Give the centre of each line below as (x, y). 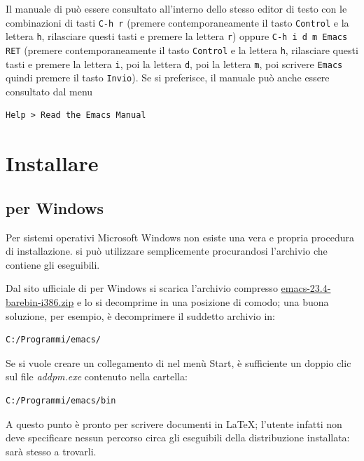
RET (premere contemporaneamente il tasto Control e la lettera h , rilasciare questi (182, 49)
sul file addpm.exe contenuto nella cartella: (97, 376)
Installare (52, 163)
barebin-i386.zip (40, 302)
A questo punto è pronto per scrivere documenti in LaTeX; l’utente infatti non (174, 423)
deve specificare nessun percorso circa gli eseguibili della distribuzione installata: (178, 437)
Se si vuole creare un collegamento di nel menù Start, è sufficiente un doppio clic (178, 362)
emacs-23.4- (306, 288)
